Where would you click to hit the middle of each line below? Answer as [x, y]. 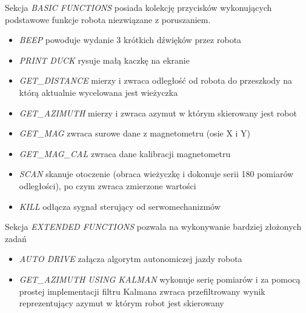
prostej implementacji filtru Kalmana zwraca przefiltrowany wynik [142, 291]
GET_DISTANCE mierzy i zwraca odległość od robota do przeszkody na [155, 80]
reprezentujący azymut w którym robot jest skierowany [121, 303]
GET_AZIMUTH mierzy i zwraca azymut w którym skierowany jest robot [158, 113]
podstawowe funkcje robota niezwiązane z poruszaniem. [108, 19]
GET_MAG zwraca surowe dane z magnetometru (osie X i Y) [135, 133]
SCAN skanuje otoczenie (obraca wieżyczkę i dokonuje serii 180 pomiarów [156, 174]
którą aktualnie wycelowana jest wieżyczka [98, 92]
